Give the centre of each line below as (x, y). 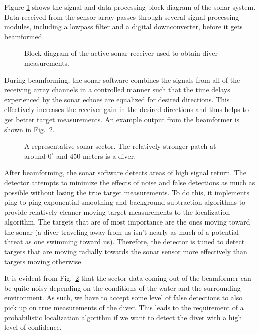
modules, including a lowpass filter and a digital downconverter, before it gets (123, 26)
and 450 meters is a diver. (96, 155)
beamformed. (24, 36)
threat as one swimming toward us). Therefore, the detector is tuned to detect (124, 241)
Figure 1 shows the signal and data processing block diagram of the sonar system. (130, 7)
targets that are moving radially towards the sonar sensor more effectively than (126, 251)
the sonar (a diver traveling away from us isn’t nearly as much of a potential (121, 231)
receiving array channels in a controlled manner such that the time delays (117, 90)
